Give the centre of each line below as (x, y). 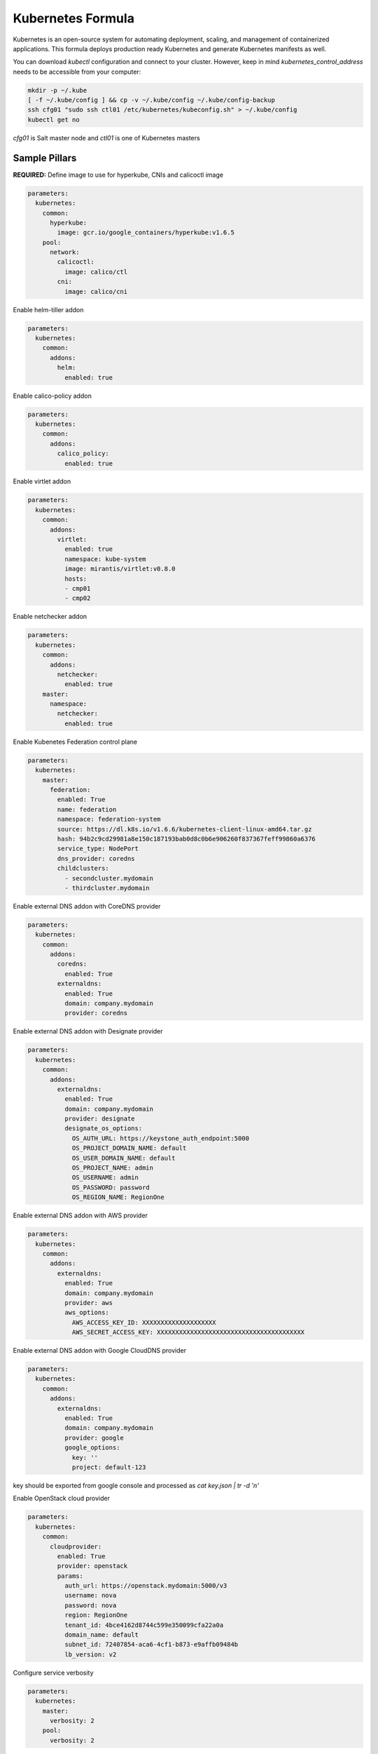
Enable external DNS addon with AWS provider (80, 1216)
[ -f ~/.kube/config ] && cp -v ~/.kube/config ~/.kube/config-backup (152, 100)
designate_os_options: (103, 1129)
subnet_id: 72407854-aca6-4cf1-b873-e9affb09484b (151, 1645)
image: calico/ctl (96, 272)
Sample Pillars (45, 158)
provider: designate (100, 1119)
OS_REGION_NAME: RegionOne (118, 1197)
